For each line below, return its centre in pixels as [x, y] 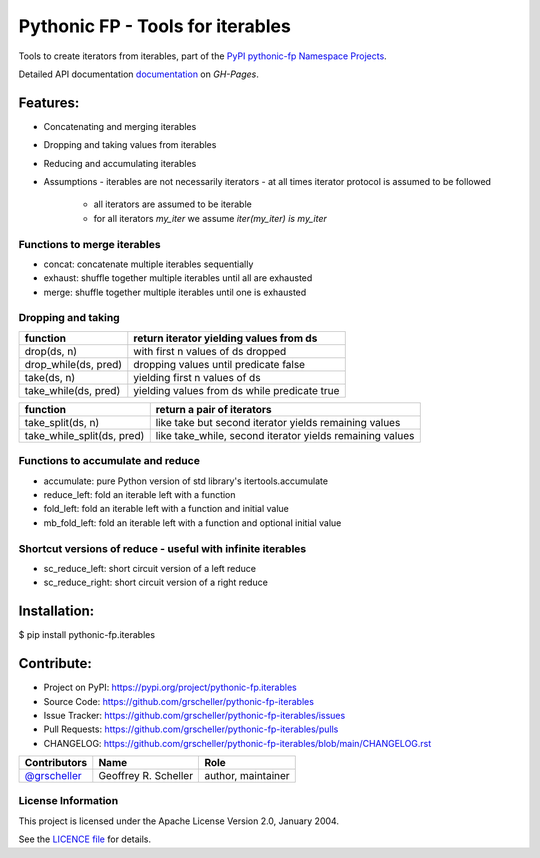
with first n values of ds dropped [210, 351]
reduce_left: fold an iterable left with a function [139, 494]
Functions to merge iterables [89, 244]
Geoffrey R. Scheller [146, 776]
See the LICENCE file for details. [85, 839]
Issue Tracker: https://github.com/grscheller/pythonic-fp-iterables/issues [194, 715]
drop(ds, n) [50, 351]
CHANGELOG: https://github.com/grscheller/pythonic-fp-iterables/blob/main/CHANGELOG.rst [237, 743]
